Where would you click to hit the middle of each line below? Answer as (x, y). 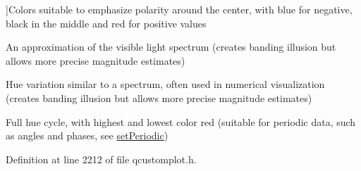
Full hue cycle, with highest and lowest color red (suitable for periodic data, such (181, 121)
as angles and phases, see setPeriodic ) (87, 135)
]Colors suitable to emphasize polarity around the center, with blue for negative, (179, 9)
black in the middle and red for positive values (106, 23)
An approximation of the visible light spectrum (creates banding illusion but (171, 47)
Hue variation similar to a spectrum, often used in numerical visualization (165, 84)
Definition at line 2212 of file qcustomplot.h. (101, 159)
